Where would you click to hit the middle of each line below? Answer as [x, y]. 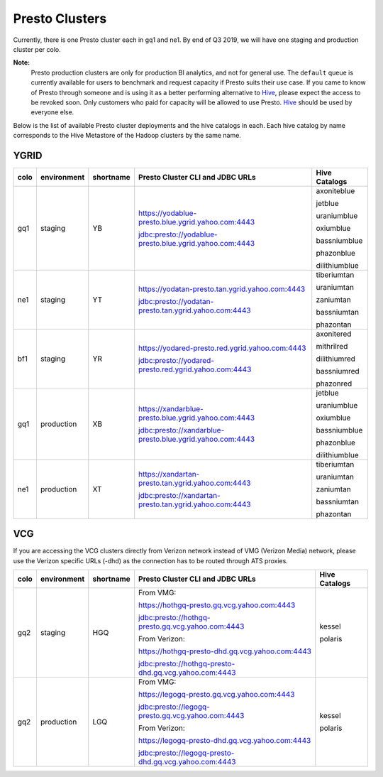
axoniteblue [335, 190]
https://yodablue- [168, 213]
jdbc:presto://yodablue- [178, 234]
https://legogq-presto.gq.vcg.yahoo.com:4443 [217, 695]
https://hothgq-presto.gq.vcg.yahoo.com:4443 [217, 605]
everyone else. [52, 112]
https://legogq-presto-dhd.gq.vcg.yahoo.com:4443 [225, 741]
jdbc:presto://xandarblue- [182, 430]
